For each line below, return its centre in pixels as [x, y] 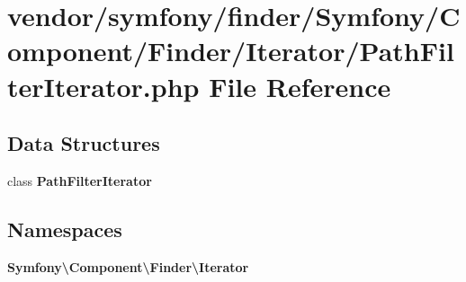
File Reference [300, 86]
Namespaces [65, 229]
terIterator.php [103, 86]
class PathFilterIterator [80, 180]
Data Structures [84, 143]
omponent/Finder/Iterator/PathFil [231, 51]
